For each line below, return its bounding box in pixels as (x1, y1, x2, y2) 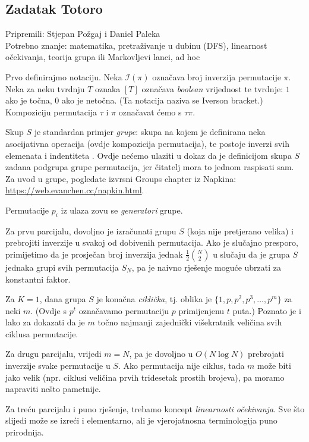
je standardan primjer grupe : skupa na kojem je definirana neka (34, 126, 266, 138)
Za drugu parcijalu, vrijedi (5, 347, 102, 360)
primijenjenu (178, 304, 225, 316)
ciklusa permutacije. (5, 327, 78, 340)
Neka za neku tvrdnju (5, 82, 85, 95)
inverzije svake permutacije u (5, 359, 111, 372)
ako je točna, (5, 94, 52, 106)
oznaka (94, 82, 121, 95)
